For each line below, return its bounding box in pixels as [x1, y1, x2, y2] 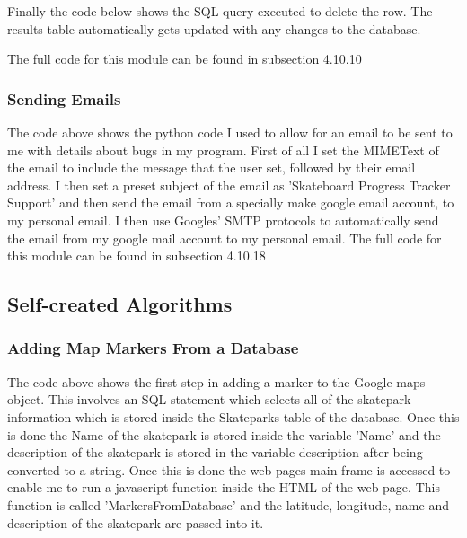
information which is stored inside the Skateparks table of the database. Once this [7, 407, 460, 426]
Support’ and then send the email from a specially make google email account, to [7, 193, 454, 212]
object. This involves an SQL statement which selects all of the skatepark [7, 390, 411, 409]
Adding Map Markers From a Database [7, 337, 299, 359]
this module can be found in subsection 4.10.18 [7, 246, 266, 265]
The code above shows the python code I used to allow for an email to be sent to [7, 123, 453, 141]
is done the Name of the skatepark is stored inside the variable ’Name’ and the [7, 425, 441, 444]
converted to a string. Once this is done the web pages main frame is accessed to [7, 460, 451, 479]
